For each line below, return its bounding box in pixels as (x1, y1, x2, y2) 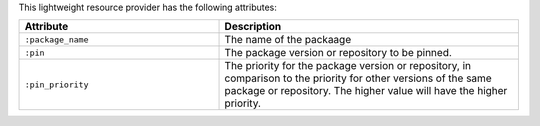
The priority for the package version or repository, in (224, 59, 472, 73)
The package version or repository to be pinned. (224, 46, 452, 60)
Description (224, 20, 282, 34)
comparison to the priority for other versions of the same (224, 71, 492, 85)
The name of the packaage (224, 33, 352, 47)
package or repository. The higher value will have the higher (224, 84, 508, 98)
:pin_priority (24, 79, 89, 90)
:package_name (24, 34, 89, 45)
